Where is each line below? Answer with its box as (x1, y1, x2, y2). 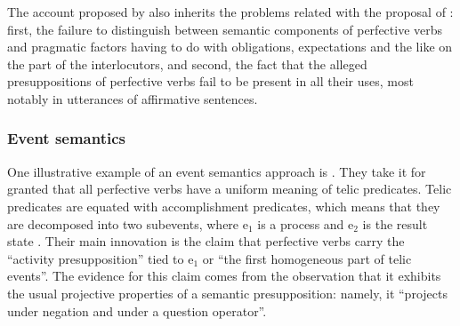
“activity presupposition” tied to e (7, 249, 194, 267)
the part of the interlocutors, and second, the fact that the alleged (7, 54, 367, 73)
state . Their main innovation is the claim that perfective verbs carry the (7, 232, 405, 250)
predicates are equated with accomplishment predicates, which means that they (7, 196, 440, 215)
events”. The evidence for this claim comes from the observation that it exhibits (7, 266, 441, 285)
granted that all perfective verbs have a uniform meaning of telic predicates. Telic (7, 179, 452, 198)
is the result (362, 214, 428, 233)
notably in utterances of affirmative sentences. (7, 89, 258, 107)
